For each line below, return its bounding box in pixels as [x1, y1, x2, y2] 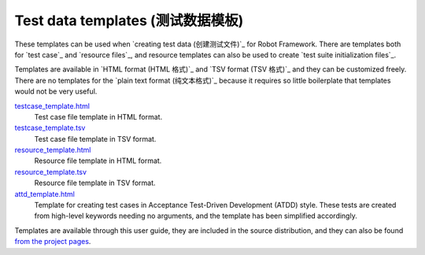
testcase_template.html [14, 101, 91, 110]
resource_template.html [14, 146, 91, 155]
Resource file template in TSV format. [34, 178, 157, 188]
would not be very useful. [14, 87, 98, 96]
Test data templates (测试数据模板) [14, 12, 244, 29]
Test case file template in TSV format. [34, 134, 157, 143]
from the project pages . [14, 237, 91, 246]
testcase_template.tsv [14, 123, 86, 133]
